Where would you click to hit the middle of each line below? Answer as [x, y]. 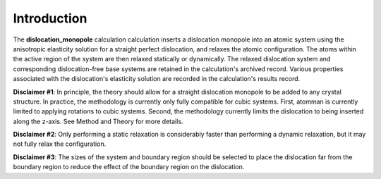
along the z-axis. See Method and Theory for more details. [98, 121]
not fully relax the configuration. [60, 144]
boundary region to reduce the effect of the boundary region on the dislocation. [129, 167]
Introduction [50, 18]
